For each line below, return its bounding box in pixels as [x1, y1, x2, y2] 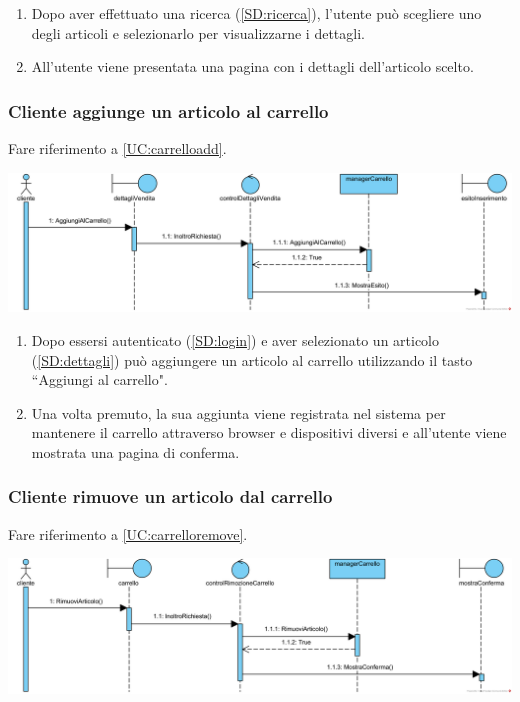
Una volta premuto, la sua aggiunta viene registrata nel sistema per [31, 402, 446, 423]
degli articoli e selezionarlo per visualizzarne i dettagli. [31, 22, 365, 43]
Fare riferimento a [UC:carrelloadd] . [8, 138, 227, 158]
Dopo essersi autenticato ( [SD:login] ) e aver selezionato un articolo [31, 329, 440, 350]
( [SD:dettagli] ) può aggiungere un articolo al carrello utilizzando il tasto [31, 349, 473, 370]
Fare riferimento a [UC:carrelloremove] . [8, 523, 248, 544]
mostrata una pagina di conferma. [31, 441, 240, 462]
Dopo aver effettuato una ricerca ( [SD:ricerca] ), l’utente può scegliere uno [31, 3, 482, 23]
